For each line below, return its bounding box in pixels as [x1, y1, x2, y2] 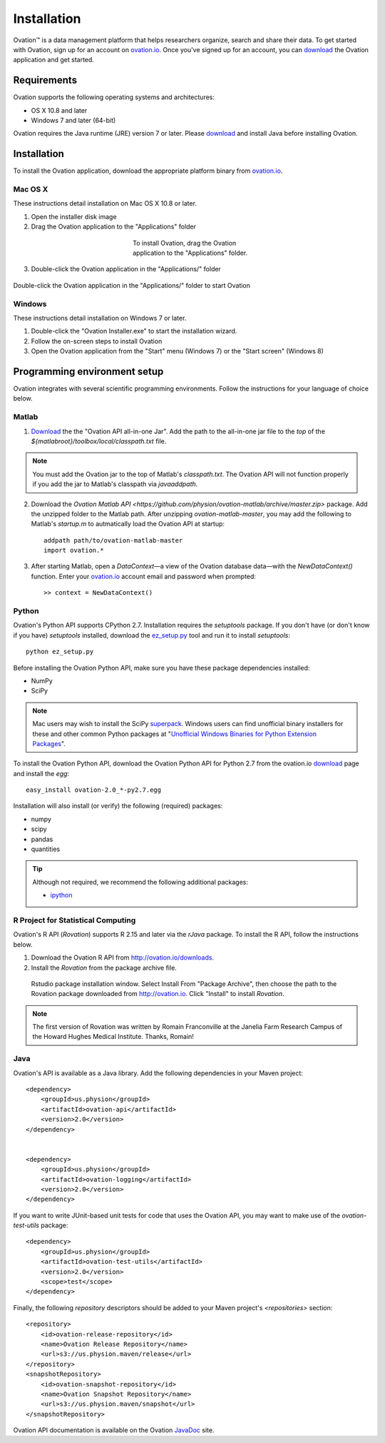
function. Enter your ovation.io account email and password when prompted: [31, 572, 257, 580]
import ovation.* [43, 546, 104, 555]
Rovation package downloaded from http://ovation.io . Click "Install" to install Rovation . [31, 990, 284, 998]
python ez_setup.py [26, 648, 94, 656]
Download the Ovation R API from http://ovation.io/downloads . [31, 953, 214, 962]
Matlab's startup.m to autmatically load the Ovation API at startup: [31, 520, 225, 528]
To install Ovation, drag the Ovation [133, 238, 237, 247]
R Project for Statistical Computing [13, 915, 136, 925]
